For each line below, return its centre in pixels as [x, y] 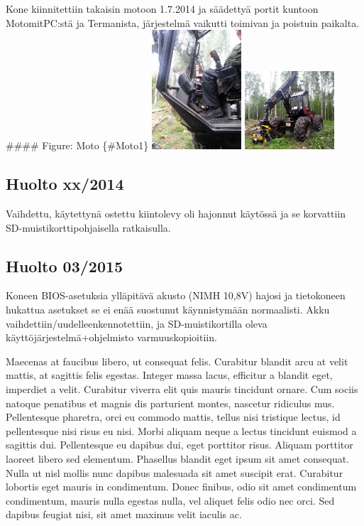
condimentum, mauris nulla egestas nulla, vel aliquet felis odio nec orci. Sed [170, 500]
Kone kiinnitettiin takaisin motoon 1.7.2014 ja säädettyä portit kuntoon [162, 9]
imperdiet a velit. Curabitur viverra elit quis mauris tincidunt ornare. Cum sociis [182, 388]
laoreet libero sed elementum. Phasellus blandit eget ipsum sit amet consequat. [178, 458]
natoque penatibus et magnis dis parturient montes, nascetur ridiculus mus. [170, 403]
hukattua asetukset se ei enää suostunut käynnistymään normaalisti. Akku [168, 309]
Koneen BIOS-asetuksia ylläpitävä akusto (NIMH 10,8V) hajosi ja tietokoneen [176, 295]
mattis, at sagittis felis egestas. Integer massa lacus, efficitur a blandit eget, [169, 375]
